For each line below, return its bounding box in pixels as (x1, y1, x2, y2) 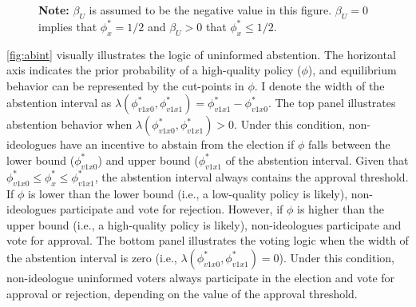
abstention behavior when (6, 116, 133, 133)
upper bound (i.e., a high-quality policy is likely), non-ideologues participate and (6, 216, 402, 233)
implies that (38, 18, 97, 34)
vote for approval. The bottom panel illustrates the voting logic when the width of (6, 232, 409, 249)
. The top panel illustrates (267, 94, 396, 111)
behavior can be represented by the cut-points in (6, 77, 244, 94)
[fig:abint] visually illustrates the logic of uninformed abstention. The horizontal (6, 46, 396, 62)
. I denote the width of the (254, 77, 385, 94)
